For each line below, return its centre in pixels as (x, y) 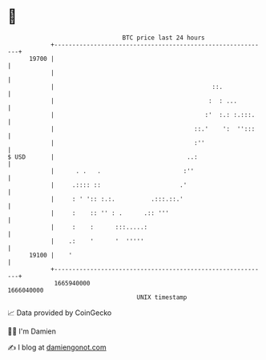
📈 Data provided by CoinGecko (60, 313)
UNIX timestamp (162, 297)
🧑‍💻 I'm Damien (32, 331)
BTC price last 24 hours (163, 38)
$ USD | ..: (103, 157)
